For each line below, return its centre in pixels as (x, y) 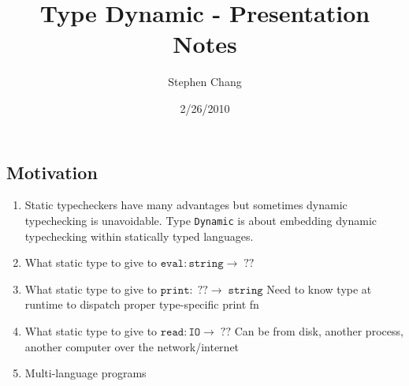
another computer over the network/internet (132, 346)
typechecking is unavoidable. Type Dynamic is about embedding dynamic (201, 220)
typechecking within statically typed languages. (139, 236)
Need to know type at (319, 289)
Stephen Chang (205, 82)
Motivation (52, 172)
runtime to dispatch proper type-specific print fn (142, 304)
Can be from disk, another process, (319, 330)
